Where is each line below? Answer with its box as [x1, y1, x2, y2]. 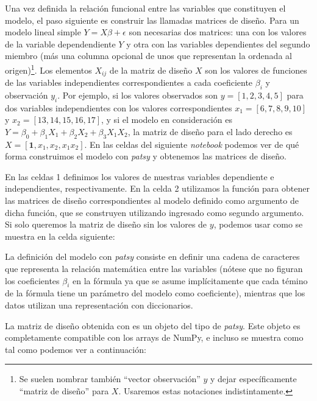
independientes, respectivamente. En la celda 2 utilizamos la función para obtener [5, 182, 310, 195]
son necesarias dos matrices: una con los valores [129, 26, 307, 38]
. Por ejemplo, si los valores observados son [57, 88, 218, 101]
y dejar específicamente [210, 372, 297, 385]
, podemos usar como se [213, 218, 303, 231]
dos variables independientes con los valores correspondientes [5, 101, 232, 114]
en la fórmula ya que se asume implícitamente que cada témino [73, 274, 308, 287]
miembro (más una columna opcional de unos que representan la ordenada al [5, 49, 292, 62]
